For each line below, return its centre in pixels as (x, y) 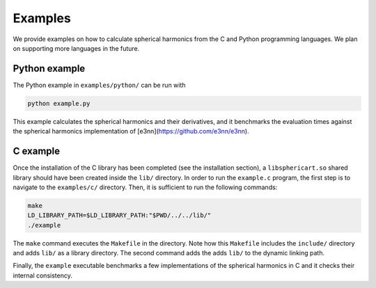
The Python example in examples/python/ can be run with (99, 85)
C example (37, 151)
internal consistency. (42, 275)
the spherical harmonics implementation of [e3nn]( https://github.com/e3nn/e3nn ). (131, 131)
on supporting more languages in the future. (76, 48)
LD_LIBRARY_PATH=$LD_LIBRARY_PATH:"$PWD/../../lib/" (119, 215)
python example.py (59, 103)
